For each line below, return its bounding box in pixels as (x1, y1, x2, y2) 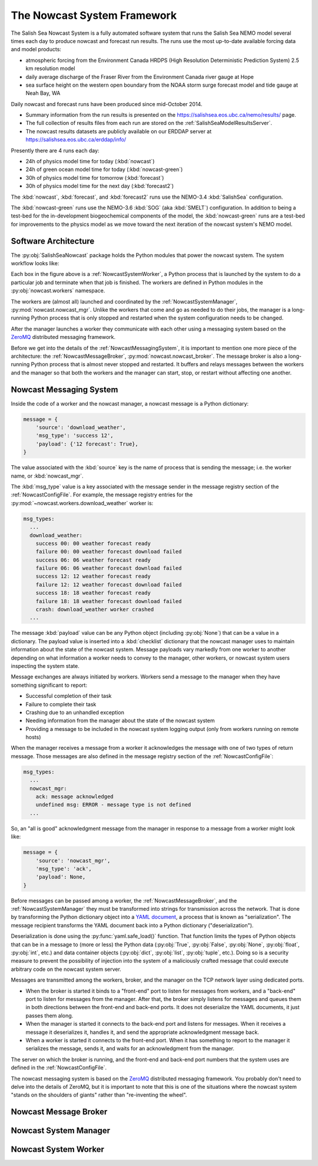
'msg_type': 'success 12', (35, 432, 114, 439)
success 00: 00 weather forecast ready (35, 540, 151, 546)
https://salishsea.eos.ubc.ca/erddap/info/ (25, 136, 127, 143)
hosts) (25, 734, 41, 741)
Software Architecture (11, 236, 95, 246)
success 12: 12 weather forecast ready (35, 573, 151, 580)
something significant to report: (11, 681, 88, 689)
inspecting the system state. (11, 662, 79, 669)
